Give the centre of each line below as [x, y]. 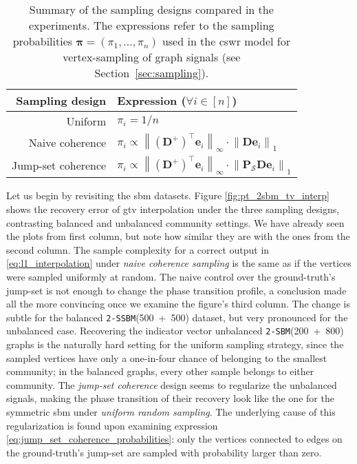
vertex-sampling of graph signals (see [152, 57]
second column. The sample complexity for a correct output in [138, 249]
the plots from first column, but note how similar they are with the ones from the [178, 236]
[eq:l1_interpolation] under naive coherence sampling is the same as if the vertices [179, 263]
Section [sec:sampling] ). [152, 73]
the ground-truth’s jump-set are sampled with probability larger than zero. [164, 452]
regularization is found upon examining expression [112, 425]
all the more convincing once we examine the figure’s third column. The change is [178, 304]
